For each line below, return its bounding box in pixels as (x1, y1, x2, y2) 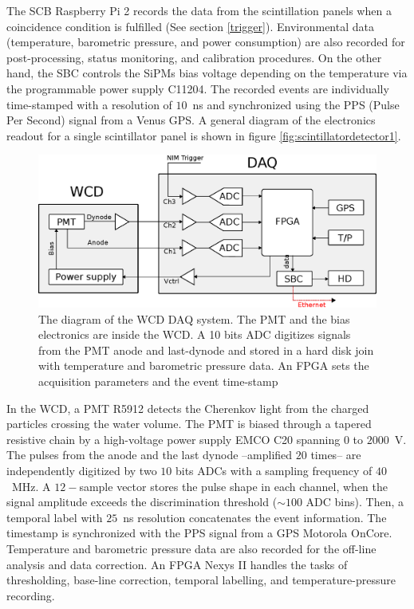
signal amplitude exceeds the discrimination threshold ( (6, 493, 278, 510)
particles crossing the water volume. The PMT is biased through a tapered (6, 415, 372, 432)
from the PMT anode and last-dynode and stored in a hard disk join (38, 341, 374, 358)
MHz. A (11, 477, 51, 494)
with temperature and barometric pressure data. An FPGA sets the (38, 357, 369, 374)
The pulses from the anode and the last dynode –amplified (6, 446, 293, 463)
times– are (310, 446, 361, 463)
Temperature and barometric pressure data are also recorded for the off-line (6, 540, 377, 556)
